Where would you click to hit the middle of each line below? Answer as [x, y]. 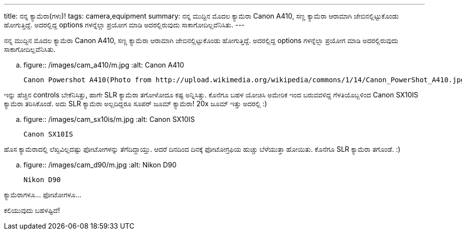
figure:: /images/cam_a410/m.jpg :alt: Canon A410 [104, 65]
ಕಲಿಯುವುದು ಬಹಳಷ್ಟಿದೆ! [32, 210]
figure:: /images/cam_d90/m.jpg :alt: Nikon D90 [100, 165]
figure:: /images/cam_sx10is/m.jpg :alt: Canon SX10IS [109, 119]
